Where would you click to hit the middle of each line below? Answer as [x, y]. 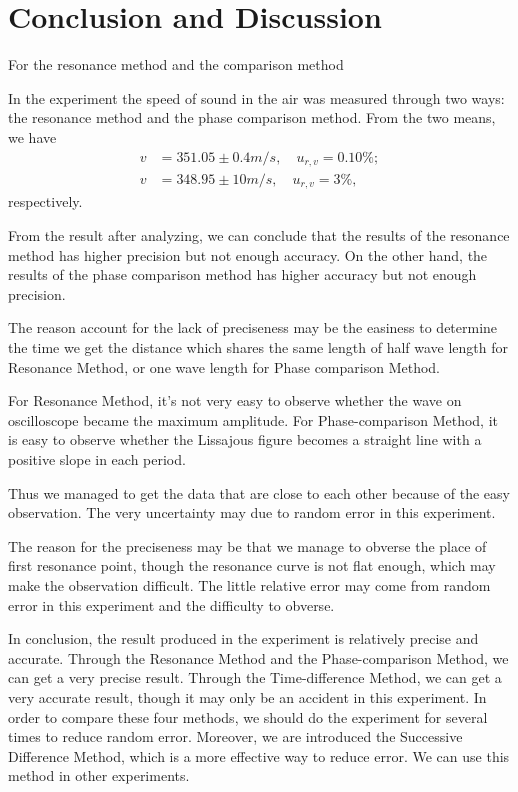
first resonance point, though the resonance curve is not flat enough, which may [252, 565]
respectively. [45, 201]
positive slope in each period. [97, 459]
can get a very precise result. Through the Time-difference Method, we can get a [255, 677]
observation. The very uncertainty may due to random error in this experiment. [252, 512]
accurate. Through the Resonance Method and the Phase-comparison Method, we [258, 657]
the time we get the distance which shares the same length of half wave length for [258, 347]
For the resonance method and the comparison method [176, 64]
